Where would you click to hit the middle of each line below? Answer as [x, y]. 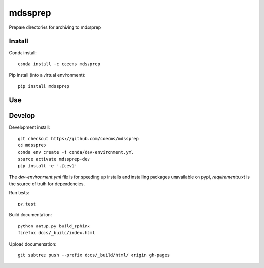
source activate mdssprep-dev [54, 159]
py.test [27, 204]
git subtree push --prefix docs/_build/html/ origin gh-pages [94, 255]
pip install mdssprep [44, 86]
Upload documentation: [33, 244]
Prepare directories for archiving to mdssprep [55, 27]
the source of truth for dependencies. [47, 184]
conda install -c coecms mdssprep [59, 64]
